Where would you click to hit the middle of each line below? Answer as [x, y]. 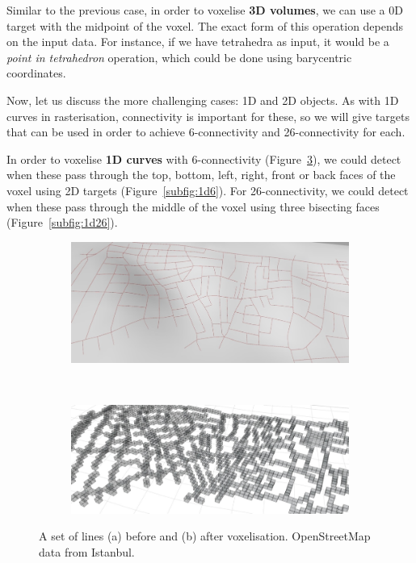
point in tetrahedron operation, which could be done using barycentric [179, 57]
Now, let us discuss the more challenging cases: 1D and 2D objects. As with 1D [203, 100]
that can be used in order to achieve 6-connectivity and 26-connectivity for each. [206, 132]
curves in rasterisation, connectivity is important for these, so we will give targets [208, 116]
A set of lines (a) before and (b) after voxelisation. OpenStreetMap [205, 536]
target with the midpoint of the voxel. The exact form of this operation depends [205, 25]
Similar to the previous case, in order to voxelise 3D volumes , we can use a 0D [205, 10]
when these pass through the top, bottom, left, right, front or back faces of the [201, 175]
